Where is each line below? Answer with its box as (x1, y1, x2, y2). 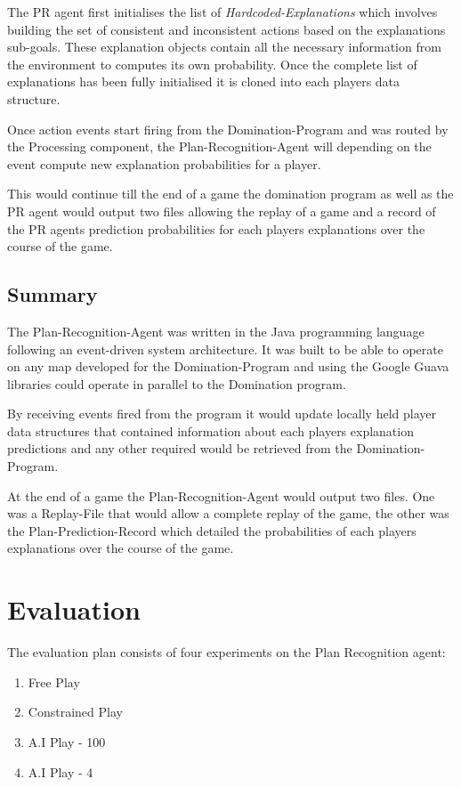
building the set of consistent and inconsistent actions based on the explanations (7, 20, 446, 38)
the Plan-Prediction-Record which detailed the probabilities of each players (7, 521, 417, 540)
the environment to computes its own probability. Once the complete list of (7, 54, 417, 73)
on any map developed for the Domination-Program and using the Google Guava (7, 357, 449, 376)
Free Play (28, 672, 80, 691)
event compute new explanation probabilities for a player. (7, 154, 321, 173)
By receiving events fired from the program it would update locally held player (7, 404, 436, 423)
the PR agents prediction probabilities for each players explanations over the (7, 219, 425, 238)
